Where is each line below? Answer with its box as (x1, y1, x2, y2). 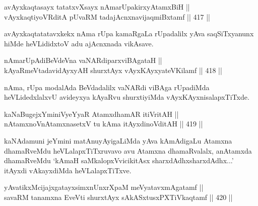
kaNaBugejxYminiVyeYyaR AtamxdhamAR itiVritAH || (4, 108, 179, 119)
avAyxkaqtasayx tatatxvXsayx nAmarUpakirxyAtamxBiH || (4, 2, 190, 12)
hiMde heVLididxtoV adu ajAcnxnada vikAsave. (4, 38, 154, 48)
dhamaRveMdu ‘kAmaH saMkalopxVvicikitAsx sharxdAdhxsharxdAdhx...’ (4, 155, 234, 166)
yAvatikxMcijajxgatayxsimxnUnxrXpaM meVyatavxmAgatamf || (4, 182, 204, 192)
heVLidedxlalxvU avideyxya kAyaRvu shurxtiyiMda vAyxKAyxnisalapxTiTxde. (4, 92, 249, 102)
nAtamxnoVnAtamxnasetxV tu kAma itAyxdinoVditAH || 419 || (4, 118, 203, 129)
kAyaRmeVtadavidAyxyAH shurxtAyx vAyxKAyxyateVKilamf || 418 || (4, 64, 222, 75)
